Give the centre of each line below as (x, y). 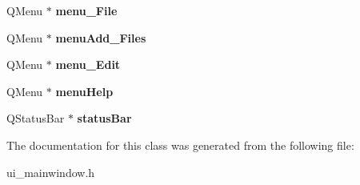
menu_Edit (88, 64)
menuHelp (84, 91)
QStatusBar (36, 118)
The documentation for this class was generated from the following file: (180, 145)
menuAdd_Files (101, 37)
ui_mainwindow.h (51, 172)
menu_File (86, 10)
